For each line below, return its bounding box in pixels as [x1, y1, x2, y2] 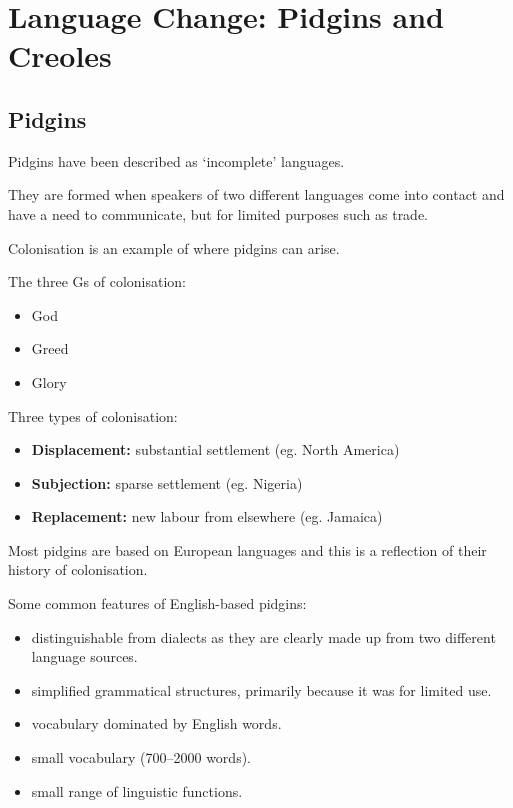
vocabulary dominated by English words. [31, 713, 282, 734]
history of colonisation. [8, 559, 148, 580]
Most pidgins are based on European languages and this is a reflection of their [8, 539, 487, 560]
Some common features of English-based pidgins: [8, 593, 307, 614]
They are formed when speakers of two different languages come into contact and [8, 184, 505, 205]
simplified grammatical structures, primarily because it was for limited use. [31, 679, 492, 700]
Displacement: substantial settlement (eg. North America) [31, 439, 400, 460]
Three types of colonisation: [8, 405, 178, 426]
